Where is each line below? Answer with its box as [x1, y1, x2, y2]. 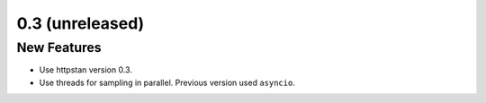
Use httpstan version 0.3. [39, 64, 132, 75]
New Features [16, 39, 103, 56]
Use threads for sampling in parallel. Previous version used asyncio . [39, 77, 296, 88]
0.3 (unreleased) [16, 13, 145, 33]
